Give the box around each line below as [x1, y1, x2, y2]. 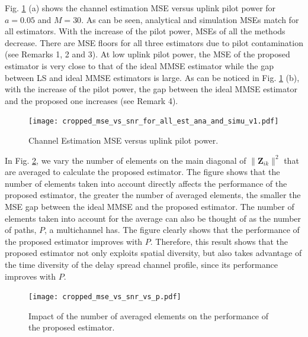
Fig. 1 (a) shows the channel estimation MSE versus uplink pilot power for [5, 2, 276, 14]
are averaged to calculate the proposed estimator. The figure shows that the [5, 166, 280, 178]
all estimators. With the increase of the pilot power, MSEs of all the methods [5, 25, 285, 37]
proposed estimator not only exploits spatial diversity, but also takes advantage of [5, 247, 302, 259]
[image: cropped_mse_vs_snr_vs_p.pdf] [28, 293, 181, 302]
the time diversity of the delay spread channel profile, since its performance [5, 258, 278, 270]
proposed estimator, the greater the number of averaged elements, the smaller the [5, 189, 301, 201]
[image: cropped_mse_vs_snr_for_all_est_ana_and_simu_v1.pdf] [28, 117, 279, 126]
